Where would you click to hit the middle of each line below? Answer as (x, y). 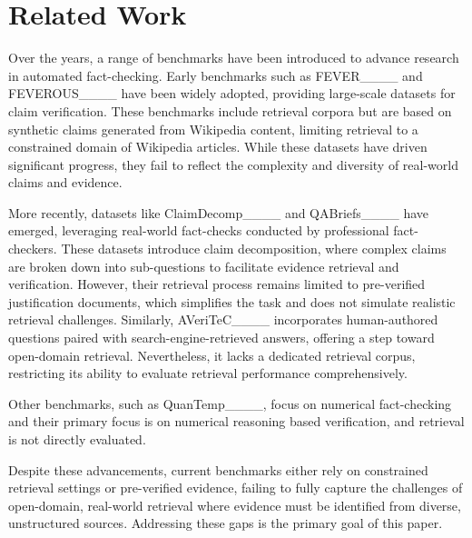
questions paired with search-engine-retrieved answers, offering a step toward (221, 338)
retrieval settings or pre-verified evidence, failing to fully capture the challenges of (236, 488)
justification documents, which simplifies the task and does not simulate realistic (232, 301)
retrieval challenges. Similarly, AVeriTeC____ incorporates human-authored (223, 319)
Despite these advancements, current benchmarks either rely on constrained (218, 469)
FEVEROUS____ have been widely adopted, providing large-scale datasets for (232, 93)
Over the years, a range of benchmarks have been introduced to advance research (234, 58)
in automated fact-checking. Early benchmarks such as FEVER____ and (216, 75)
